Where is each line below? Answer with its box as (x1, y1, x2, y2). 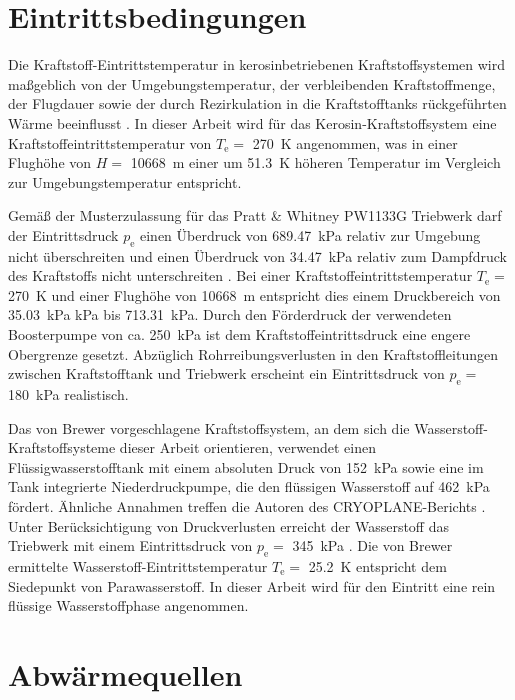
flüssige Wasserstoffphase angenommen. (8, 595, 249, 616)
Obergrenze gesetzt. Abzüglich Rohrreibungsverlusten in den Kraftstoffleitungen (8, 343, 498, 364)
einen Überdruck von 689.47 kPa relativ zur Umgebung (139, 224, 481, 245)
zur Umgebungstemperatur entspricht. (8, 171, 242, 192)
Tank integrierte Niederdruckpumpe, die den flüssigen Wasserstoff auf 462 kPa (8, 476, 490, 497)
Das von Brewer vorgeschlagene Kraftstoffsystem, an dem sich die (8, 417, 410, 438)
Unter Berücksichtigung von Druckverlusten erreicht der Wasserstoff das (8, 515, 449, 536)
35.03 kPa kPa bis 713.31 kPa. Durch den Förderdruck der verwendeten (8, 304, 452, 325)
